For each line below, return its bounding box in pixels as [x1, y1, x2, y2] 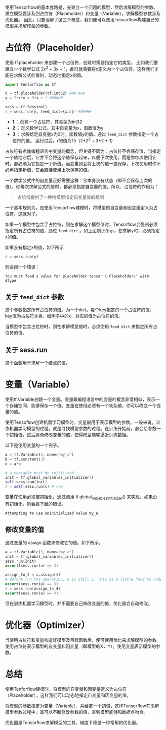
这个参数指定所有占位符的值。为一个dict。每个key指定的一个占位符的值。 [5, 307, 154, 313]
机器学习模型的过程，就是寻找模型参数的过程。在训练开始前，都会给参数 [9, 426, 157, 432]
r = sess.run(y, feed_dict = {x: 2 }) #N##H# [5, 109, 92, 114]
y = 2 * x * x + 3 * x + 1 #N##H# [5, 96, 63, 101]
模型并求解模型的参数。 [5, 23, 53, 29]
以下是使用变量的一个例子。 [5, 442, 62, 448]
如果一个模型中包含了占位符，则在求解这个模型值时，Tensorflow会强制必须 [5, 221, 158, 227]
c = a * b [5, 461, 21, 466]
